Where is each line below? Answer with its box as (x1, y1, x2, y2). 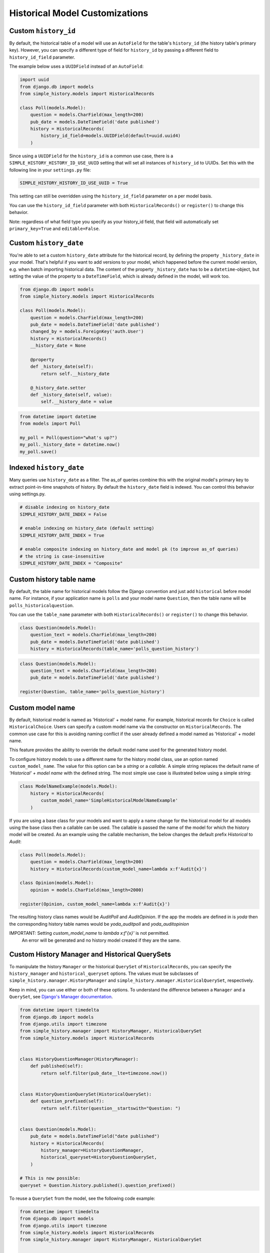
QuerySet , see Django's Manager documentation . (9, 994, 113, 1000)
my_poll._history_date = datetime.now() (19, 442, 120, 448)
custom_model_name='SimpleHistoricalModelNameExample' (40, 797, 178, 803)
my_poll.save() (19, 449, 57, 455)
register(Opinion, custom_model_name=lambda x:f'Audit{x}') (19, 901, 170, 907)
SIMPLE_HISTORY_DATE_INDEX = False (19, 511, 107, 517)
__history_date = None (30, 343, 86, 348)
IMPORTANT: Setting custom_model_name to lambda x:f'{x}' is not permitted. (9, 930, 169, 936)
